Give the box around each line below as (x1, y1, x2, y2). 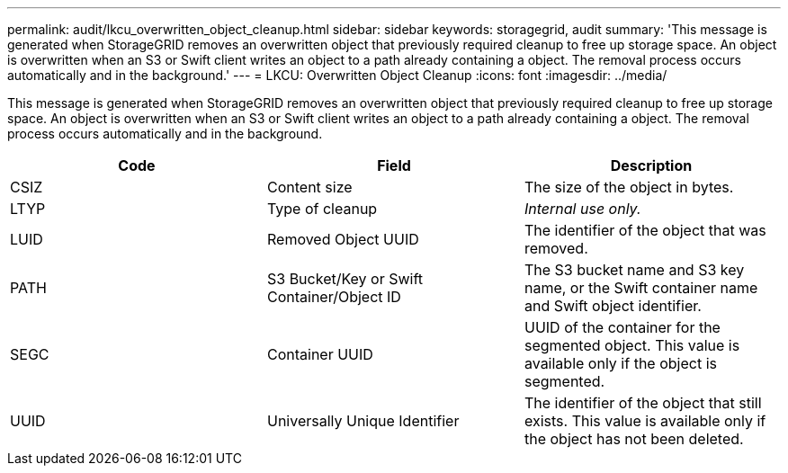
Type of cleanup (266, 200, 378, 218)
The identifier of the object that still (524, 394, 762, 412)
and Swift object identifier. (524, 297, 702, 315)
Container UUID (266, 345, 373, 363)
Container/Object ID (266, 288, 401, 306)
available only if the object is (524, 354, 717, 372)
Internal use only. (524, 200, 641, 218)
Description (610, 156, 693, 174)
